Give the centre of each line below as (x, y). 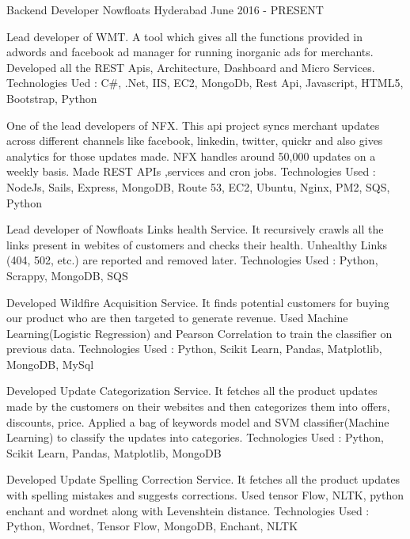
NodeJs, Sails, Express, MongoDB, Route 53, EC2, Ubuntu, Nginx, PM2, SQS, (198, 186)
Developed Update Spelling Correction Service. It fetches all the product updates (203, 479)
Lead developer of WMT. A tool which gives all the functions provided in (185, 36)
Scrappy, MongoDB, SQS (67, 275)
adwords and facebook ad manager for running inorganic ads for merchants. (190, 52)
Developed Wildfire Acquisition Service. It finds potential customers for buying (198, 302)
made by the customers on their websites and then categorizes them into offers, (198, 406)
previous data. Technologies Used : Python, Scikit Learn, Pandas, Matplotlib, (194, 349)
